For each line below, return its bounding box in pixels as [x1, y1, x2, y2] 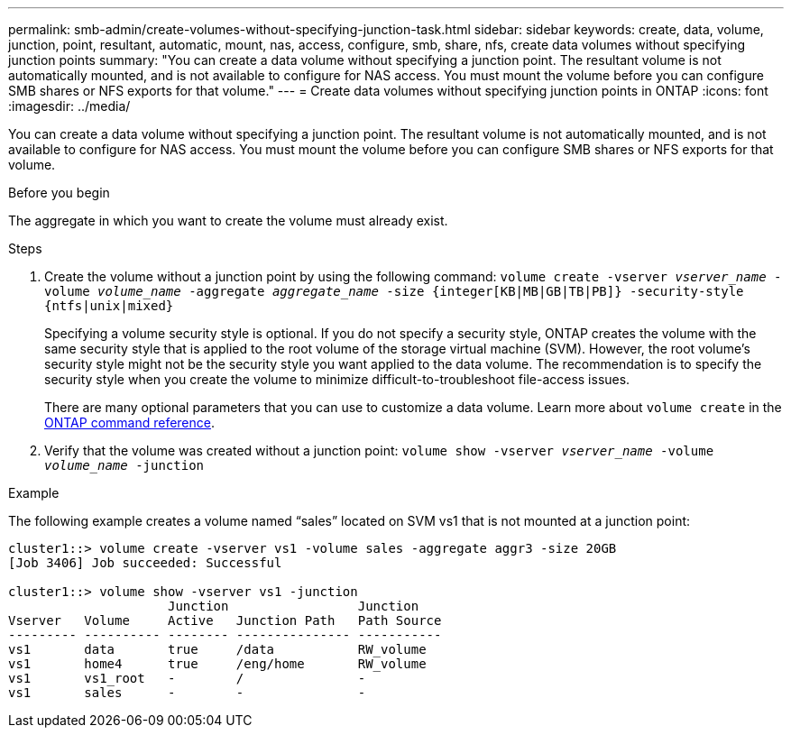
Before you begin [8, 185, 110, 200]
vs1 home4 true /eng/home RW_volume [8, 657, 427, 671]
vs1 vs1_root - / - [8, 671, 366, 685]
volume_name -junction [44, 458, 205, 473]
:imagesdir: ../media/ [8, 98, 131, 114]
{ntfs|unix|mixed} [44, 299, 174, 313]
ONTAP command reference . [44, 415, 216, 430]
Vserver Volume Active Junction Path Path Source [8, 613, 442, 628]
